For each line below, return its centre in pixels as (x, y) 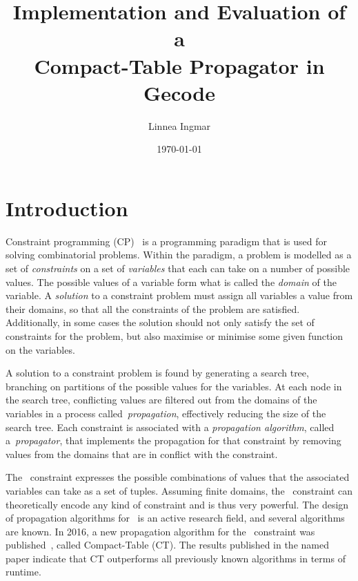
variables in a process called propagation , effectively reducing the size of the (166, 413)
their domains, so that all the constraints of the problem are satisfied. (153, 308)
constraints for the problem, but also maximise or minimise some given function (175, 335)
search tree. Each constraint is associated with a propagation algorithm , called (170, 427)
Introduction (67, 208)
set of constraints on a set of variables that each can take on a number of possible (178, 268)
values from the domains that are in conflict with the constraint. (142, 454)
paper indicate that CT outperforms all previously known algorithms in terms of (176, 558)
